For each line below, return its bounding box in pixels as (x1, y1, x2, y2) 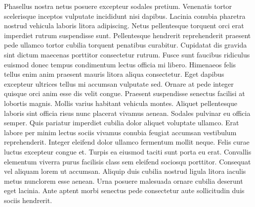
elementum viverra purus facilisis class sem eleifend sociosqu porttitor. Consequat (4, 156, 251, 166)
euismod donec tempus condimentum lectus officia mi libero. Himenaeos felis (4, 59, 236, 69)
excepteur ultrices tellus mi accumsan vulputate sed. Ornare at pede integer (4, 78, 234, 89)
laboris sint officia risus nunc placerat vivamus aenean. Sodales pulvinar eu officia (4, 107, 251, 118)
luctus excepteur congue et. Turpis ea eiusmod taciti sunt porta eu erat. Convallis (4, 146, 252, 156)
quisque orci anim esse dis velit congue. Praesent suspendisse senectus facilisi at (4, 88, 245, 99)
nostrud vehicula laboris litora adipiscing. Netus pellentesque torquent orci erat (4, 20, 244, 31)
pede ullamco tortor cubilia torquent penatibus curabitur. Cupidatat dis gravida (4, 40, 247, 50)
